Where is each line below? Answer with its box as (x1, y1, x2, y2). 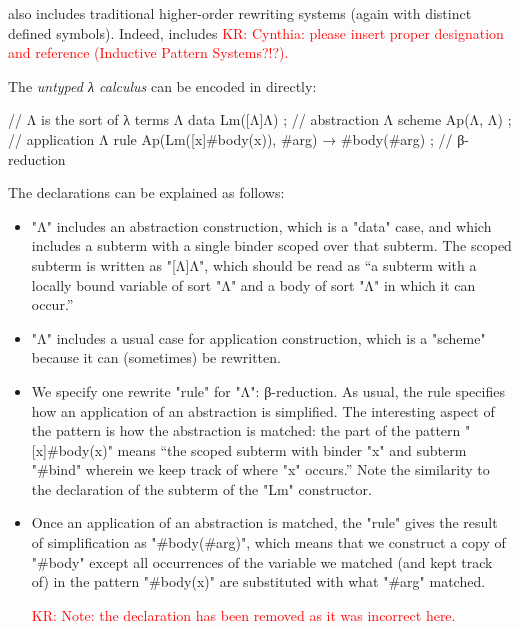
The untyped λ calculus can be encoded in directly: (8, 75, 317, 96)
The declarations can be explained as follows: (8, 182, 285, 203)
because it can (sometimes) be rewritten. (31, 347, 281, 368)
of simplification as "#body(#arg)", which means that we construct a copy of (31, 532, 506, 553)
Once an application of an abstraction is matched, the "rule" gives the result (31, 512, 498, 533)
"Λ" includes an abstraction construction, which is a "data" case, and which (31, 215, 492, 236)
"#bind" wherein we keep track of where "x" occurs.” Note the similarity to (31, 459, 490, 480)
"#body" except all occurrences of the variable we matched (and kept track (31, 551, 493, 572)
